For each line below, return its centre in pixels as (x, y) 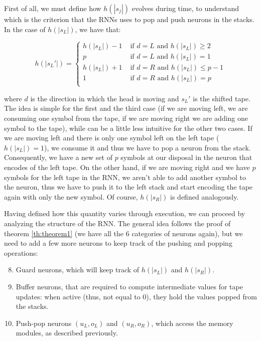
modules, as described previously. (67, 333)
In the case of (25, 29)
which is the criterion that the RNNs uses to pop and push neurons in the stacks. (129, 19)
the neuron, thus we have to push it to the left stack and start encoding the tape (128, 187)
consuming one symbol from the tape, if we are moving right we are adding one (126, 118)
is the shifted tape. (222, 98)
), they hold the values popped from (202, 296)
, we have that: (98, 29)
